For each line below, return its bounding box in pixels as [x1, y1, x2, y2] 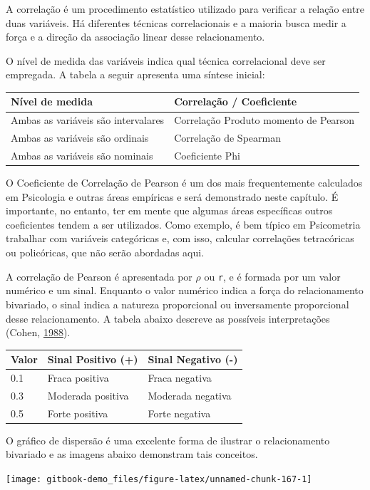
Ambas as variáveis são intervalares [11, 113, 165, 127]
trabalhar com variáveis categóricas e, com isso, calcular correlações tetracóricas [6, 231, 354, 246]
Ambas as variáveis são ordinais [11, 130, 149, 145]
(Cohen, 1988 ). [6, 325, 71, 340]
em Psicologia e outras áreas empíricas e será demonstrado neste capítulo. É [6, 189, 339, 204]
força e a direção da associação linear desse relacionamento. [6, 29, 265, 44]
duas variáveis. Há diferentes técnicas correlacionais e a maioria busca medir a [6, 15, 346, 30]
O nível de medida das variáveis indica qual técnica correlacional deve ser [6, 53, 326, 68]
